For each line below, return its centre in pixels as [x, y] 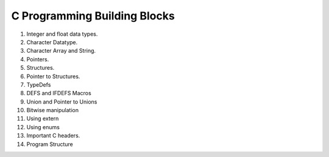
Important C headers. [53, 136]
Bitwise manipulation [53, 110]
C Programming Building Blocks [93, 16]
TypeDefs [39, 84]
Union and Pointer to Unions [62, 102]
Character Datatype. [52, 42]
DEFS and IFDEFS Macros [59, 93]
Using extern [43, 119]
